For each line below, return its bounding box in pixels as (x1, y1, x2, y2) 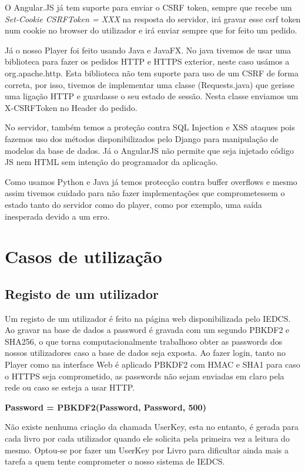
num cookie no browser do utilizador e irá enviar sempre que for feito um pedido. (5, 24, 297, 36)
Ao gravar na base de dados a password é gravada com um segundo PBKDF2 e (5, 324, 290, 336)
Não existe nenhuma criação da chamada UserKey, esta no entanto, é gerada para (5, 420, 299, 433)
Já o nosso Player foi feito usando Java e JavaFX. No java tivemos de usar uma (5, 43, 291, 56)
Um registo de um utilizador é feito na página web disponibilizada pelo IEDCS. (5, 312, 291, 324)
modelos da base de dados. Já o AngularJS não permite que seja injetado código (5, 144, 294, 156)
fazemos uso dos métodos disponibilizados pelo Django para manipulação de (5, 132, 279, 144)
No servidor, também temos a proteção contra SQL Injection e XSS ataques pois (5, 121, 295, 133)
